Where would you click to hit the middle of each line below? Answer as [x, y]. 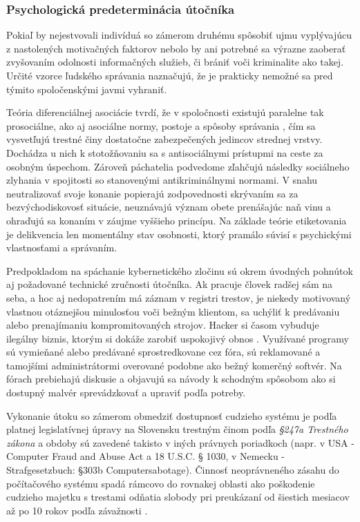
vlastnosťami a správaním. [62, 248]
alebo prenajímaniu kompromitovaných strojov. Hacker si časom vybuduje [163, 325]
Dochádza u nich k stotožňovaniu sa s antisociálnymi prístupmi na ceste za [165, 152]
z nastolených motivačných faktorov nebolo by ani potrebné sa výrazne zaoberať [176, 48]
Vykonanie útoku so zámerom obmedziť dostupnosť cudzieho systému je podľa [172, 415]
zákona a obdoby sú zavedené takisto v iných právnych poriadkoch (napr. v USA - [180, 442]
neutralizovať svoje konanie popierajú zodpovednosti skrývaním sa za [152, 193]
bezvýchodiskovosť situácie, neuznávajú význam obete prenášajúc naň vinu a [169, 207]
